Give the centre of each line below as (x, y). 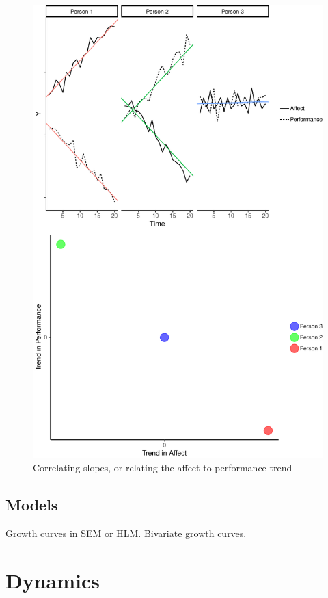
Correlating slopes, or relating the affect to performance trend (163, 468)
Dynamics (53, 581)
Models (32, 505)
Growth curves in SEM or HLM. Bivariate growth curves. (126, 533)
